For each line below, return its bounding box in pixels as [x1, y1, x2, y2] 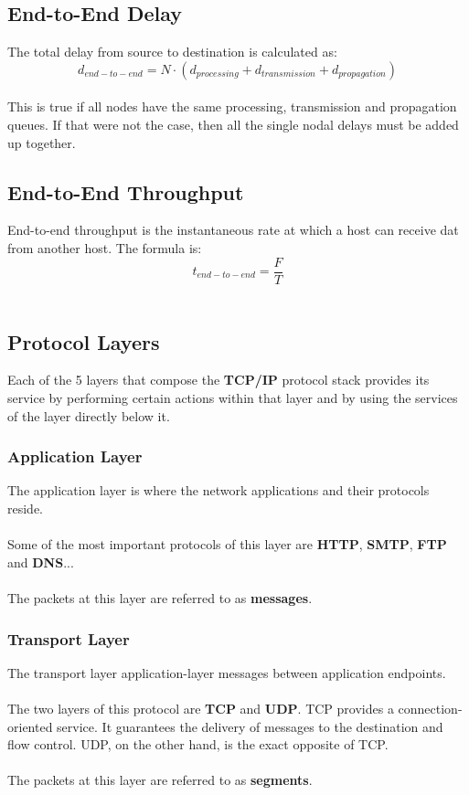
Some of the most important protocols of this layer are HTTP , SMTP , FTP [7, 535, 447, 554]
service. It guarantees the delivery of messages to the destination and [57, 716, 443, 736]
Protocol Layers [7, 327, 160, 355]
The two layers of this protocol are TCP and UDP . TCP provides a [7, 698, 394, 717]
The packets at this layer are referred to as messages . [7, 588, 313, 607]
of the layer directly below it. [7, 406, 170, 425]
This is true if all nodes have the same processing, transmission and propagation [7, 97, 457, 116]
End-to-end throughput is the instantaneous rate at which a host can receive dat [7, 220, 459, 239]
